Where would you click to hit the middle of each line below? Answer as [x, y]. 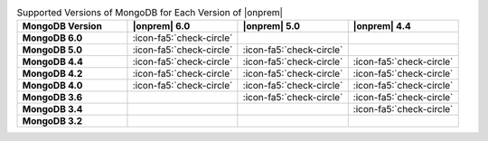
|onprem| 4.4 [382, 26]
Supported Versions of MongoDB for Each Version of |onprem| [150, 13]
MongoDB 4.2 [52, 74]
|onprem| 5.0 [272, 26]
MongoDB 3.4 [52, 109]
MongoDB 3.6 [52, 98]
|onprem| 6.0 [161, 26]
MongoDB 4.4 [52, 61]
